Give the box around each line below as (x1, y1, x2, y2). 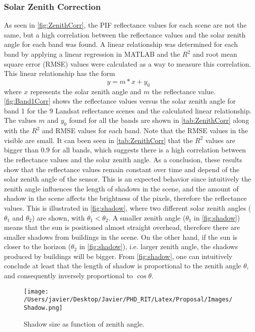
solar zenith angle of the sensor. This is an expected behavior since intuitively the (4, 174, 251, 184)
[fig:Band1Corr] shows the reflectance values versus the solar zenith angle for (4, 96, 236, 106)
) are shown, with (32, 212, 85, 222)
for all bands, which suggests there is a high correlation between (52, 145, 246, 155)
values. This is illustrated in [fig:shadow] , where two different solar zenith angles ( (4, 202, 252, 213)
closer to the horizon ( (4, 241, 71, 252)
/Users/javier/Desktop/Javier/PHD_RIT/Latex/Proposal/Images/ (24, 296, 233, 303)
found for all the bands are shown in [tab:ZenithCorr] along (69, 115, 249, 125)
